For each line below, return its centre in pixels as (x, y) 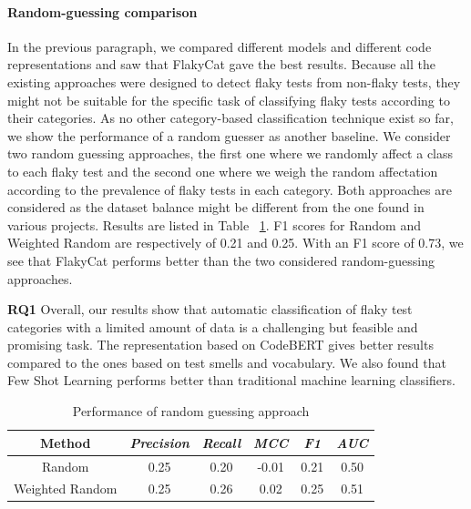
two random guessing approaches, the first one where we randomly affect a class (230, 153)
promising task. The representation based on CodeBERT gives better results (220, 345)
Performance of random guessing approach (191, 411)
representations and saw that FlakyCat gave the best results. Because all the (221, 64)
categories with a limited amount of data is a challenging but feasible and (213, 326)
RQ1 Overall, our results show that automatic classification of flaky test (210, 309)
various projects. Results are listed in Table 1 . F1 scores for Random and (214, 224)
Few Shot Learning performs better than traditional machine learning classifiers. (231, 380)
